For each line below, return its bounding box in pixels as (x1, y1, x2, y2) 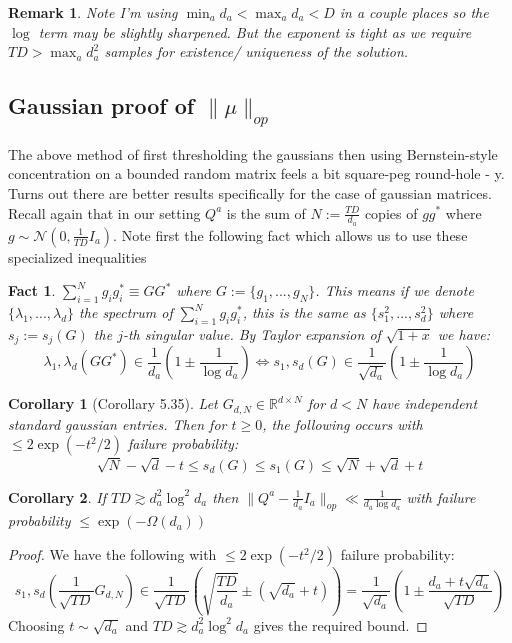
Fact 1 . (8, 280, 56, 301)
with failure (406, 486, 476, 507)
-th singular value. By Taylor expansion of (122, 323, 381, 344)
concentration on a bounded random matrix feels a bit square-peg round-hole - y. (8, 163, 505, 184)
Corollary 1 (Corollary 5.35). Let (8, 393, 218, 414)
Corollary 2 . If (8, 486, 106, 507)
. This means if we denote (315, 280, 474, 301)
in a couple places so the (339, 2, 489, 22)
